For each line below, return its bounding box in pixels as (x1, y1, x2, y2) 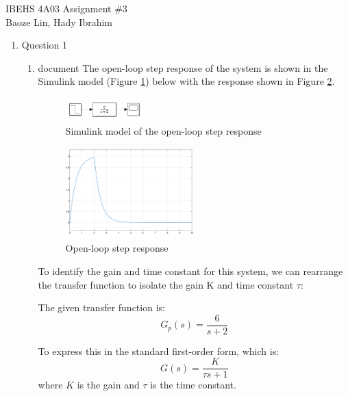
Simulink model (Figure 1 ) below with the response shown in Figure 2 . (38, 74, 335, 88)
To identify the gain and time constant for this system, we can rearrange (38, 263, 343, 278)
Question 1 (21, 38, 67, 52)
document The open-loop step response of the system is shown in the (38, 60, 328, 75)
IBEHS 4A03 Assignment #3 (5, 1, 127, 15)
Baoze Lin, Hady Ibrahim (5, 14, 112, 29)
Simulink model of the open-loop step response (65, 124, 262, 138)
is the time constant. (150, 378, 236, 392)
